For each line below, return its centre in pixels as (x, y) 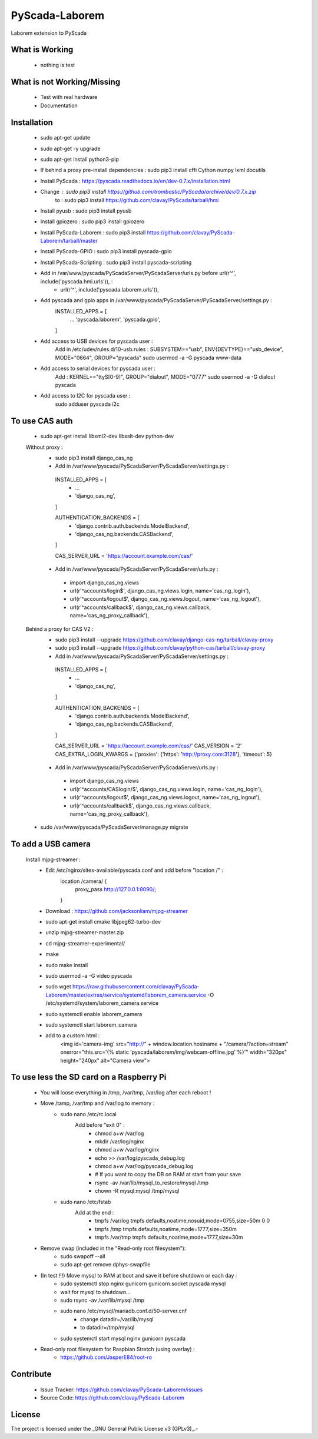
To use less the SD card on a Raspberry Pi (89, 1077)
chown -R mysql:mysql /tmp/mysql (137, 1191)
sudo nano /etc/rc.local (89, 1114)
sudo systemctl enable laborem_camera (94, 1014)
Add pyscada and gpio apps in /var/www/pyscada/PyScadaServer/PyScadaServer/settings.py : (156, 300)
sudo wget (59, 987)
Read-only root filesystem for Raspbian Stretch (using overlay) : (117, 1349)
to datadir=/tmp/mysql (107, 1328)
